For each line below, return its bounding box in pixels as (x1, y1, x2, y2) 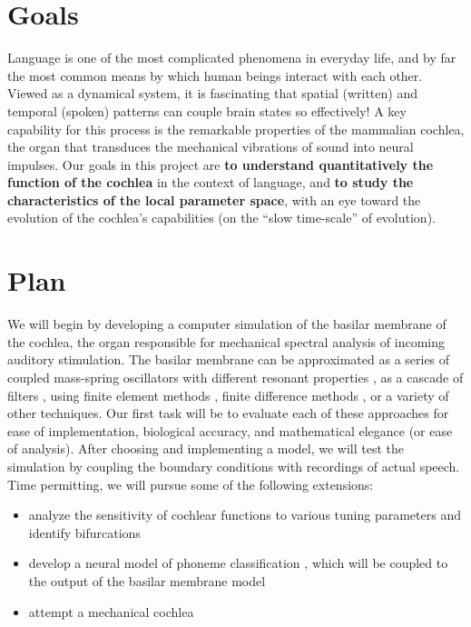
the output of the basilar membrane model (28, 571, 266, 590)
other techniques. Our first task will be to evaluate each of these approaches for (7, 403, 449, 423)
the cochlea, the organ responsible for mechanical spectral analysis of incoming (7, 332, 445, 351)
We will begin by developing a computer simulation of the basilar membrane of (7, 314, 446, 333)
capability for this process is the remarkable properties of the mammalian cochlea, (7, 119, 465, 138)
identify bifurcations (28, 522, 141, 542)
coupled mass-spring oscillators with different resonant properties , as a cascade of (7, 367, 464, 386)
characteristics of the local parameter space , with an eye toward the (7, 190, 421, 209)
